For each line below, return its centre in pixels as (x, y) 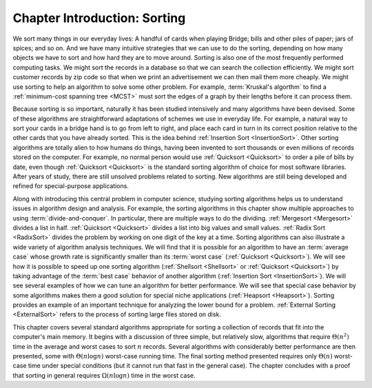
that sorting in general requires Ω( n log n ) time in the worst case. (104, 375)
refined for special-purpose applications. (71, 186)
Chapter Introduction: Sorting (99, 18)
